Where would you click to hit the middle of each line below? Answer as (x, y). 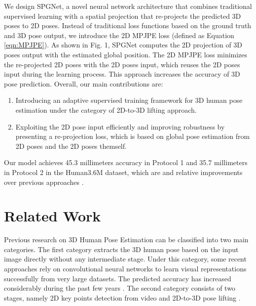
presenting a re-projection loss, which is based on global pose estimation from (133, 136)
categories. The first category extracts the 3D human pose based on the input (121, 249)
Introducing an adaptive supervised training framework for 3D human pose (129, 100)
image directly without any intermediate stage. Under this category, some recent (125, 259)
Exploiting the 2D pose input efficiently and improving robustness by (120, 126)
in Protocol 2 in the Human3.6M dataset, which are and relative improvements (123, 172)
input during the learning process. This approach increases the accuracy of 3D (122, 74)
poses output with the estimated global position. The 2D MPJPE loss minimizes (126, 54)
